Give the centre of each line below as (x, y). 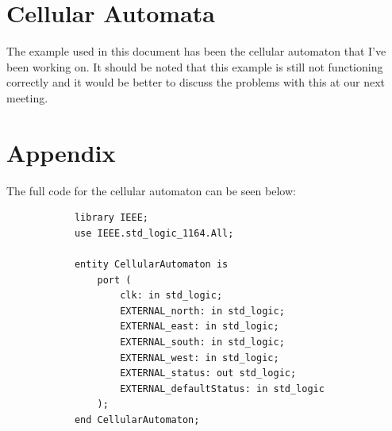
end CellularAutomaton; (137, 419)
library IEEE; (111, 218)
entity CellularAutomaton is (151, 264)
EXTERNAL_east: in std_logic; (200, 327)
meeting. (27, 97)
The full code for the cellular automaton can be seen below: (151, 190)
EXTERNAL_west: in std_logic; (200, 358)
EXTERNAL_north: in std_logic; (202, 311)
